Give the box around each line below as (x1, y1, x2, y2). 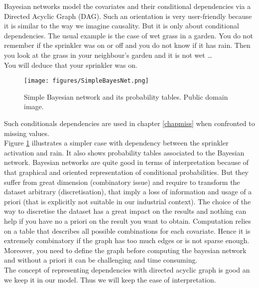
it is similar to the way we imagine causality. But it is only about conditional (4, 20, 239, 31)
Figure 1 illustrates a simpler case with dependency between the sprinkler (4, 138, 229, 148)
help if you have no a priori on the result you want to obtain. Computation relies (4, 215, 251, 226)
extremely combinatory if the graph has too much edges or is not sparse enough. (4, 235, 250, 246)
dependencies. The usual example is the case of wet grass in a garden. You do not (4, 30, 253, 40)
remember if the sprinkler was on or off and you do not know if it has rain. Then (4, 40, 251, 50)
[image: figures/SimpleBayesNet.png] (24, 77, 149, 85)
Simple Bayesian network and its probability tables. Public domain (24, 91, 228, 102)
